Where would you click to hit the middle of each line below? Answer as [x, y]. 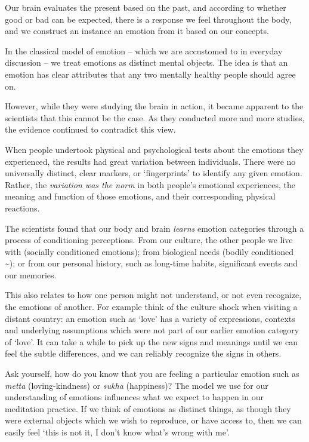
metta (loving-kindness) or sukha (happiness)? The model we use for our [137, 385]
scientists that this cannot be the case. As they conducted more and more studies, [155, 117]
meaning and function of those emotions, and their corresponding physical [140, 196]
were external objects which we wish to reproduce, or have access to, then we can [153, 420]
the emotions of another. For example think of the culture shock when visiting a [151, 307]
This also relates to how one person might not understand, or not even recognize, [153, 295]
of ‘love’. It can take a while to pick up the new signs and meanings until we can [151, 341]
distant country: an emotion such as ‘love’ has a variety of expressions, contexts [150, 318]
